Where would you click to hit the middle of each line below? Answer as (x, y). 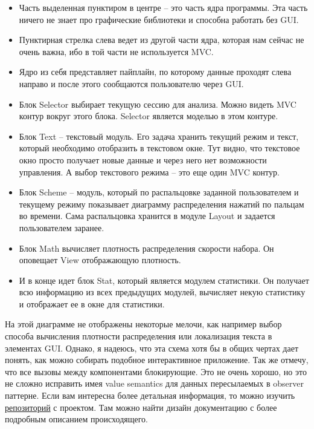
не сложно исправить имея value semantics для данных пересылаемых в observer (154, 383)
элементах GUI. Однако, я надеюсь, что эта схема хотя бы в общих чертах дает (152, 348)
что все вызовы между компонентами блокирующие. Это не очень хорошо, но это (156, 371)
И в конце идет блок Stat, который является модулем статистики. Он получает (164, 280)
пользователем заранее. (62, 227)
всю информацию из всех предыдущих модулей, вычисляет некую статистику (162, 292)
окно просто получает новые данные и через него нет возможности (143, 159)
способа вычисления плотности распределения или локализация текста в (139, 336)
